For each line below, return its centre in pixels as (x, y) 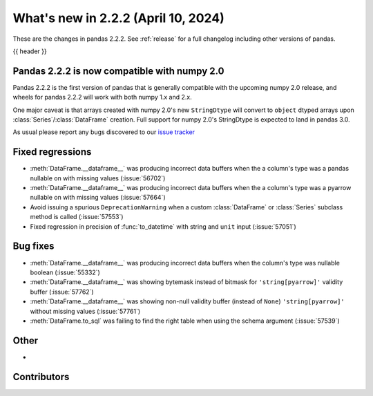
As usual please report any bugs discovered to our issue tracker (104, 132)
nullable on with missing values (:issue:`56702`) (98, 178)
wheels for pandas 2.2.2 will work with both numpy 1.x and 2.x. (103, 97)
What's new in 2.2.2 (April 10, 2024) (118, 18)
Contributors (41, 377)
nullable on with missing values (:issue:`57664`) (98, 198)
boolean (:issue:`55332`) (65, 272)
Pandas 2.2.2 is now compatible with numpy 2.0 (118, 71)
